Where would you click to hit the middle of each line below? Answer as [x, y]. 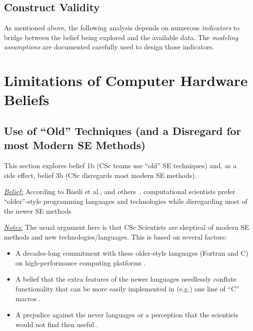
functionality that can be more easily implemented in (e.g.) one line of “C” [127, 289]
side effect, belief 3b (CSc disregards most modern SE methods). [100, 175]
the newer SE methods [38, 210]
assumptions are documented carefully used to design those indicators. [109, 47]
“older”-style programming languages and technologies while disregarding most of [126, 201]
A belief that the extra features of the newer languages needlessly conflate [126, 279]
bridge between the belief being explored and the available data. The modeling [121, 37]
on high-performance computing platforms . [81, 262]
